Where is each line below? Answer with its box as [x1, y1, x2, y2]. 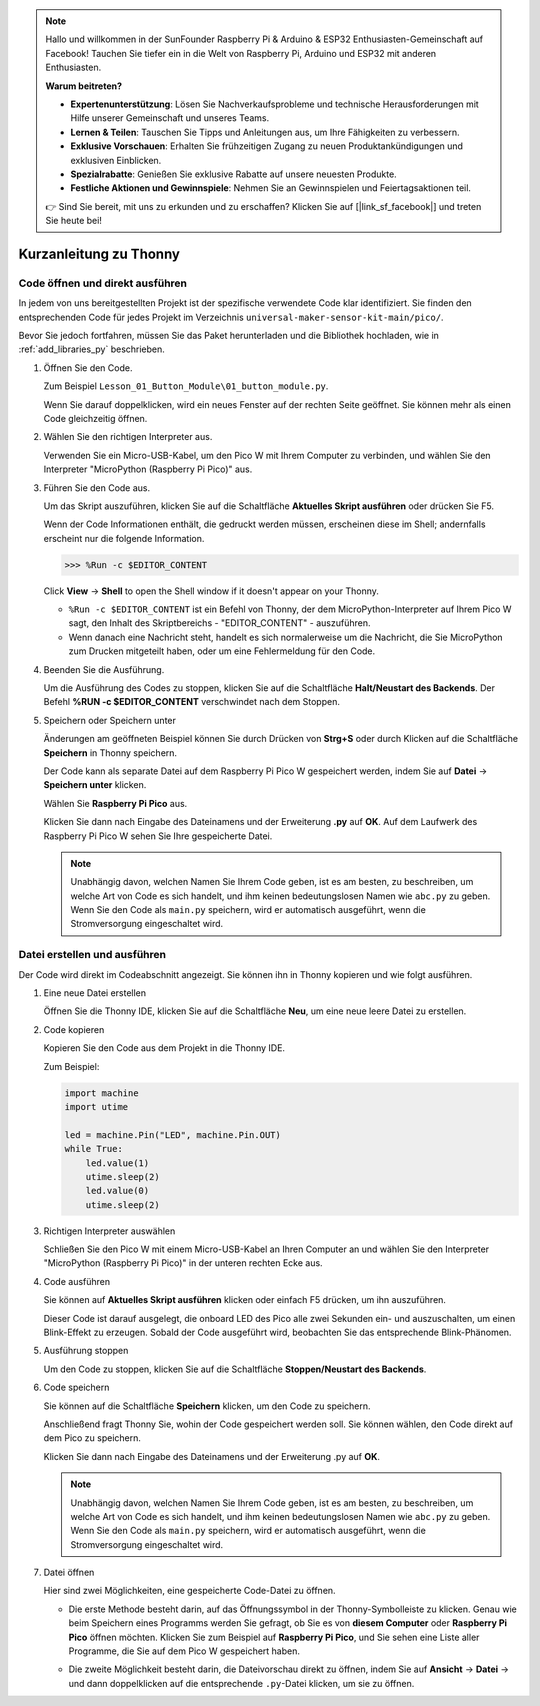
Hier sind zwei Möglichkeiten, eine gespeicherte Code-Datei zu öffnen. [43, 1585, 336, 1597]
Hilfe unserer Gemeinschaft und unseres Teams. [70, 112, 270, 124]
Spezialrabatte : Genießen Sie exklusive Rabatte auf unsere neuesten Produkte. [70, 168, 397, 180]
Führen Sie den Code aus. [43, 481, 151, 494]
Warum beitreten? [45, 80, 123, 92]
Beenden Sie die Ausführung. [43, 663, 165, 675]
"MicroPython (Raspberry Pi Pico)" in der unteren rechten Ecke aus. [43, 1257, 324, 1269]
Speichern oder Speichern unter [43, 714, 177, 726]
